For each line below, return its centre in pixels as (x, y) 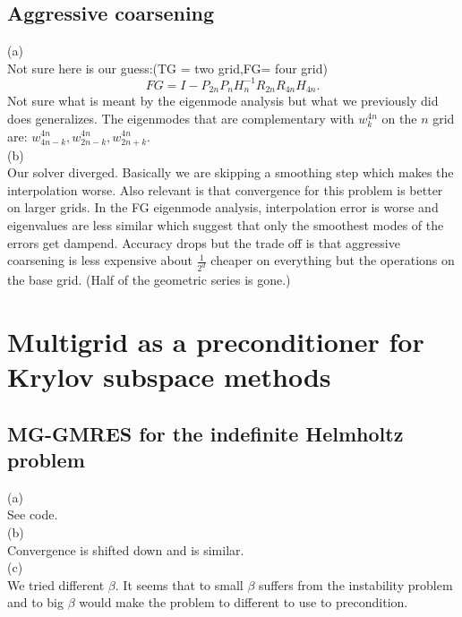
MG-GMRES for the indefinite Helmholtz (205, 433)
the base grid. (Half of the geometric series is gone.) (149, 280)
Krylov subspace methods (169, 377)
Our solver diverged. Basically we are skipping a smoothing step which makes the (231, 172)
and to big (36, 602)
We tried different (56, 584)
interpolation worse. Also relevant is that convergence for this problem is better (225, 189)
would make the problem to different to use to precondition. (244, 602)
